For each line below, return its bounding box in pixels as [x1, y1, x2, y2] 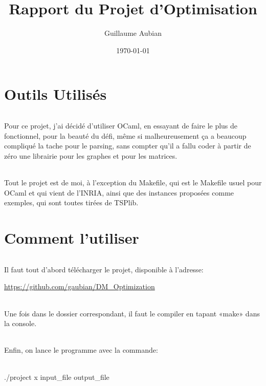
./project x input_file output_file [4, 371, 109, 382]
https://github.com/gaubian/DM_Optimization [4, 281, 155, 292]
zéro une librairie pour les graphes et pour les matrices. [4, 150, 178, 161]
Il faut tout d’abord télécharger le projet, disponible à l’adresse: [4, 264, 204, 274]
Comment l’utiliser [4, 227, 139, 248]
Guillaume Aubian [104, 28, 162, 38]
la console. [4, 318, 37, 329]
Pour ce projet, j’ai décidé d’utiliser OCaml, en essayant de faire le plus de [4, 120, 238, 131]
